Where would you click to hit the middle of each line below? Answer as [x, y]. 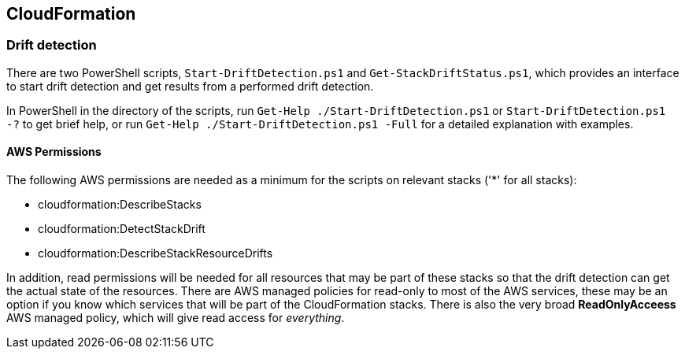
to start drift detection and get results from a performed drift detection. [190, 86]
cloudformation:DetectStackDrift [122, 229]
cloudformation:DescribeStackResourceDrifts [156, 253]
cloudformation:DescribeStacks [120, 205]
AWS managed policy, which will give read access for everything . [176, 318]
